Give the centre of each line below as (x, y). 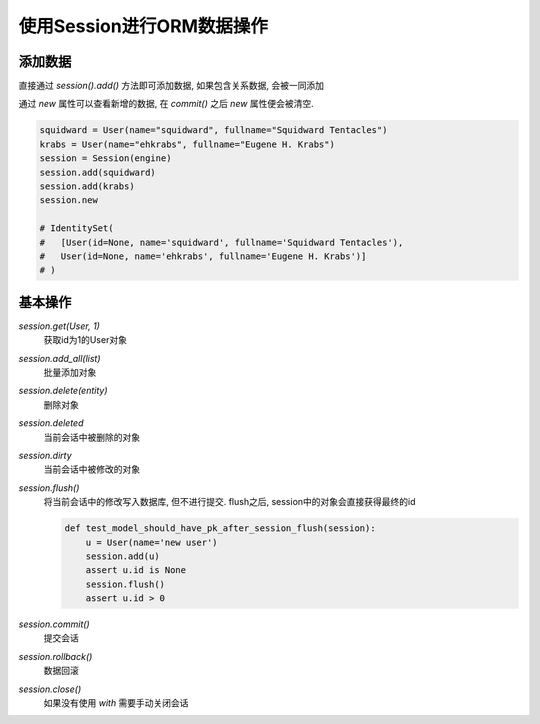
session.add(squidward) (98, 172)
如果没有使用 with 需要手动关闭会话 (116, 703)
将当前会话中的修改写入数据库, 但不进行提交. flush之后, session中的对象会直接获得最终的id (229, 502)
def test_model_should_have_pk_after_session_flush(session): (220, 528)
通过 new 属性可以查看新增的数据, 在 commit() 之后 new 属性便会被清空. (166, 104)
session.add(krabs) (87, 186)
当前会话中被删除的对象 (91, 437)
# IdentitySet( (76, 228)
